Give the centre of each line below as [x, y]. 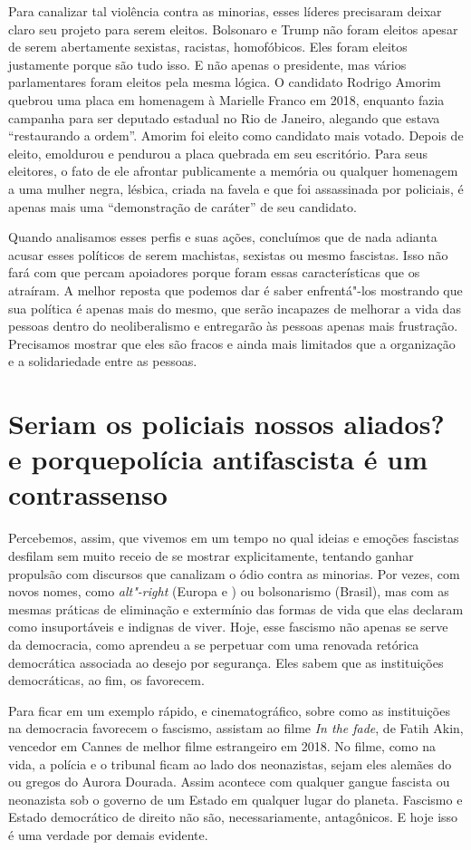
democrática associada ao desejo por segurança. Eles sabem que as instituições [226, 662]
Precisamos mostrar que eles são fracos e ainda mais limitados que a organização [232, 343]
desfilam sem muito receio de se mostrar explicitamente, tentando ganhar [211, 555]
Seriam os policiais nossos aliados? [226, 424]
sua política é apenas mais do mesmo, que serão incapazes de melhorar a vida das [235, 308]
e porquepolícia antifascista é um [218, 459]
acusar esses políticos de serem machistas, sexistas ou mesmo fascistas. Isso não [228, 254]
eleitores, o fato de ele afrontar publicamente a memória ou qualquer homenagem [233, 171]
